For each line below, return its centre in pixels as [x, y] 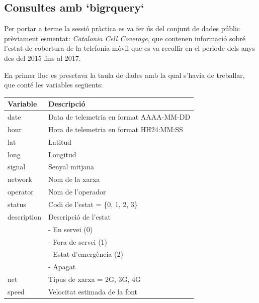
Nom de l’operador [77, 192]
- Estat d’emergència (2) [86, 254]
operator [21, 192]
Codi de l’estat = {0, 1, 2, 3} [93, 204]
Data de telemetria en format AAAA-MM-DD [119, 117]
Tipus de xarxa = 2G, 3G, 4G [95, 279]
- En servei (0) [71, 229]
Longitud [62, 154]
